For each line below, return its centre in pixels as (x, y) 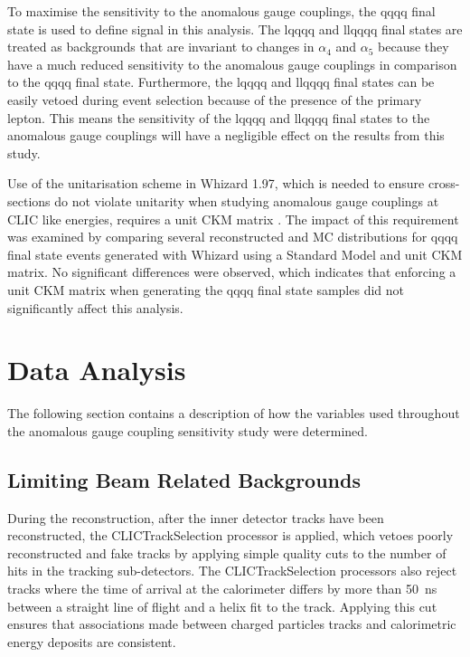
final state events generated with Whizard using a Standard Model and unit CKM (235, 254)
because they (414, 47)
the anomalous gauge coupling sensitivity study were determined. (188, 430)
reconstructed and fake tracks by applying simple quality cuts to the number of (227, 552)
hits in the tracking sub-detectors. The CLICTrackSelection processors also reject (232, 571)
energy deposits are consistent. (92, 641)
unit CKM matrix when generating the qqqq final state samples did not (206, 289)
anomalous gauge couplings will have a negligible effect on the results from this (226, 135)
